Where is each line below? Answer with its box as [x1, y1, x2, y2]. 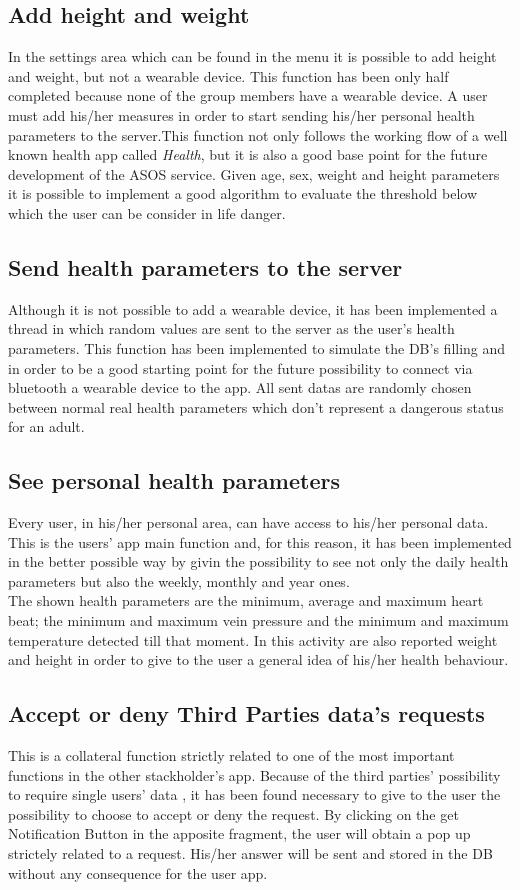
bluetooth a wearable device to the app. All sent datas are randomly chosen [8, 377, 472, 398]
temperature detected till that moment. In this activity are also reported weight [8, 629, 498, 650]
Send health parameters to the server [8, 251, 403, 282]
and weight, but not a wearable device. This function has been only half [8, 65, 449, 86]
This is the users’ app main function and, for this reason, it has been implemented [8, 531, 512, 552]
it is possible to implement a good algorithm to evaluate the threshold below [8, 183, 477, 204]
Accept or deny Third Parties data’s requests [8, 698, 485, 729]
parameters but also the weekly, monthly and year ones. [8, 570, 350, 591]
